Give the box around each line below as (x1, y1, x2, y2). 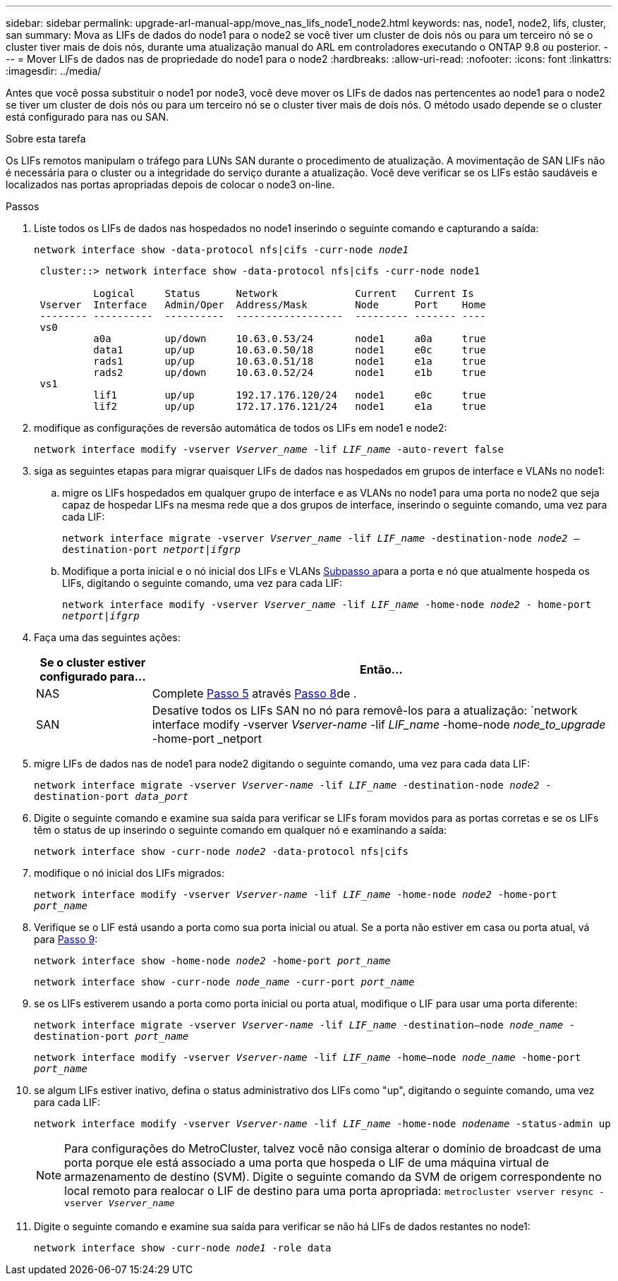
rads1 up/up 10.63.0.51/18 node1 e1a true (93, 356, 486, 367)
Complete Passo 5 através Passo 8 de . (152, 686, 357, 700)
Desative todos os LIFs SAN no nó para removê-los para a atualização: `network (152, 703, 578, 717)
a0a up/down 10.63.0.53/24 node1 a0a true (93, 333, 486, 344)
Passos (6, 200, 40, 212)
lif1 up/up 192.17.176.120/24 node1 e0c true (93, 389, 486, 401)
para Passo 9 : (34, 933, 98, 945)
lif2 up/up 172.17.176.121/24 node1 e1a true (93, 401, 486, 412)
